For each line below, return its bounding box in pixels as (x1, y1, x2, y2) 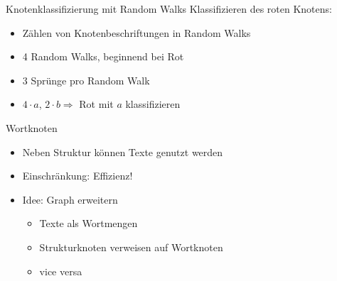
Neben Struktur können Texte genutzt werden (22, 144, 223, 159)
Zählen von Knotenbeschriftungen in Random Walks (22, 25, 251, 40)
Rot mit (79, 97, 114, 111)
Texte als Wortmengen (39, 216, 138, 231)
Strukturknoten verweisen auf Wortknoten (39, 239, 223, 254)
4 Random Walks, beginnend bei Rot (22, 49, 184, 64)
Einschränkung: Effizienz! (22, 168, 133, 183)
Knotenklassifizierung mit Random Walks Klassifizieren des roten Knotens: (6, 1, 332, 16)
